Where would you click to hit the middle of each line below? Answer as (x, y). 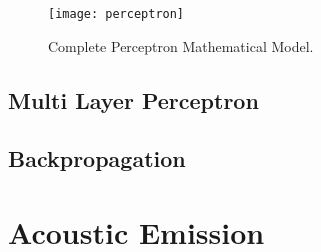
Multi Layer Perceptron (133, 99)
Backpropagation (97, 158)
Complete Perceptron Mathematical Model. (181, 45)
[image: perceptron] (116, 14)
